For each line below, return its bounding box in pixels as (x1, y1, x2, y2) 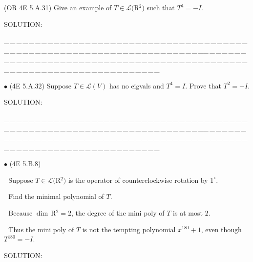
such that (147, 2, 175, 12)
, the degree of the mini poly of (71, 207, 165, 218)
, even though (201, 224, 242, 234)
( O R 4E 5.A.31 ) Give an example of (4, 2, 112, 12)
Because (8, 207, 33, 218)
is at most (173, 207, 203, 218)
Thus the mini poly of (8, 224, 74, 234)
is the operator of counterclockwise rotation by (68, 175, 208, 185)
